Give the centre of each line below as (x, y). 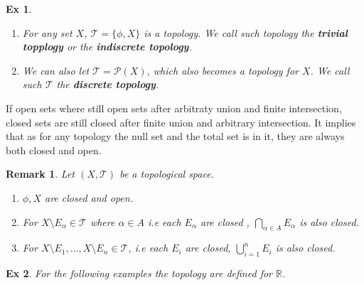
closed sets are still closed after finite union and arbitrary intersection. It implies (181, 122)
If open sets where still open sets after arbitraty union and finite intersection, (174, 108)
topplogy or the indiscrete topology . (107, 47)
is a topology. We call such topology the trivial (246, 32)
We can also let (56, 70)
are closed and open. (89, 197)
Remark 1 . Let (40, 174)
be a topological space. (167, 174)
